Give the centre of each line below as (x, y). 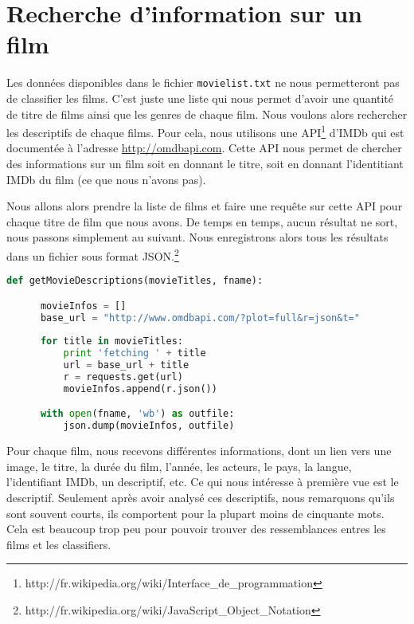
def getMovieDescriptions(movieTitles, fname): (135, 281)
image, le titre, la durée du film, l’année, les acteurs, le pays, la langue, (179, 466)
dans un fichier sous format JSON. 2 (93, 254)
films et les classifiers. (59, 544)
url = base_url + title (126, 365)
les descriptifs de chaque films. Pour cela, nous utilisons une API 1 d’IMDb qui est (205, 131)
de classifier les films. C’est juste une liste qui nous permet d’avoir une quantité (200, 98)
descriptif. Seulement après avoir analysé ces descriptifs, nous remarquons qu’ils (201, 497)
